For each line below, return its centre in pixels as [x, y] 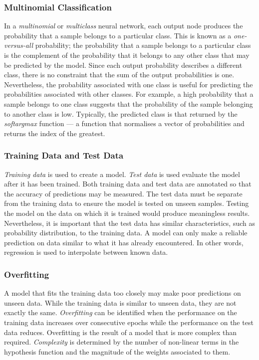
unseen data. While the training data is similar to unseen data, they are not [120, 302]
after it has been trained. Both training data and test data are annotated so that [128, 184]
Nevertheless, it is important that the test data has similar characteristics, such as [129, 223]
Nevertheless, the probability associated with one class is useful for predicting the [129, 84]
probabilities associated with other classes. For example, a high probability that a [129, 94]
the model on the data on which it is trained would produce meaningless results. [127, 213]
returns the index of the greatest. [55, 133]
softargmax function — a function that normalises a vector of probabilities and [124, 123]
